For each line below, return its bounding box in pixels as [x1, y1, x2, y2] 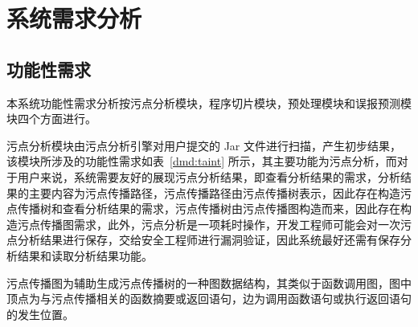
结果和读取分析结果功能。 [17, 247, 153, 264]
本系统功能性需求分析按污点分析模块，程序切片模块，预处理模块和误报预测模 [6, 94, 412, 111]
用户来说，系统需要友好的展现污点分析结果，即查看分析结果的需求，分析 [17, 168, 400, 185]
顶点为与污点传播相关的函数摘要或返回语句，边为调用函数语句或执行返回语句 [6, 290, 412, 307]
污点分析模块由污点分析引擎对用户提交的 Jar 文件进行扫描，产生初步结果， [6, 137, 402, 153]
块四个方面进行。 [6, 110, 96, 127]
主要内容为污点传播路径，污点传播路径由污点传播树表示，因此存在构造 [28, 184, 400, 201]
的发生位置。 [6, 305, 74, 322]
